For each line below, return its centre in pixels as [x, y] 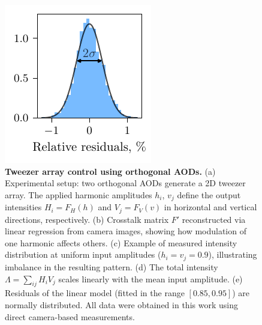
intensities [23, 207]
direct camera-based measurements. [70, 316]
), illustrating [233, 254]
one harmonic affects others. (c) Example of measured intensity [121, 242]
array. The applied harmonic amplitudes [79, 194]
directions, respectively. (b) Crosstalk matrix [87, 219]
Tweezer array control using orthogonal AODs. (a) [110, 171]
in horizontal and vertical [210, 207]
